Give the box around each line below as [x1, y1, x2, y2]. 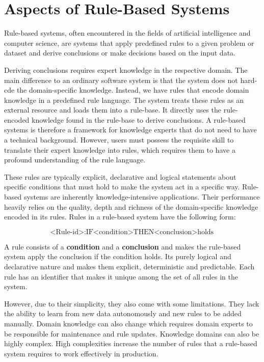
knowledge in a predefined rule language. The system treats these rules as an [4, 94, 244, 105]
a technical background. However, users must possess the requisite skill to [4, 134, 234, 145]
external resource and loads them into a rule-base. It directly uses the [4, 104, 221, 115]
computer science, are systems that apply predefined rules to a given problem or [4, 37, 254, 48]
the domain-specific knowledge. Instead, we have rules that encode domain [16, 85, 249, 95]
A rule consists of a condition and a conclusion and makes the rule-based [4, 241, 241, 252]
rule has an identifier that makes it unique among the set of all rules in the [4, 271, 238, 282]
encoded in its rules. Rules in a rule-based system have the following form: [4, 211, 236, 222]
